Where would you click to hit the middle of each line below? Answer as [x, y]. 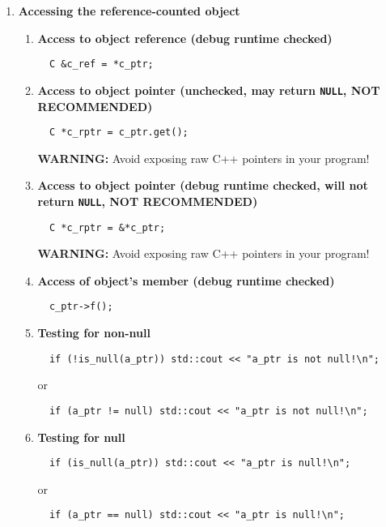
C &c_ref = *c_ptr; [101, 64]
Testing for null [81, 437]
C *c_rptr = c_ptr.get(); [119, 133]
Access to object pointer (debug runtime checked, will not [203, 185]
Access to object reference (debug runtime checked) [185, 38]
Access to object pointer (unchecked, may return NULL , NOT [209, 90]
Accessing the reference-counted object [129, 11]
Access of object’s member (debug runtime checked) [186, 280]
